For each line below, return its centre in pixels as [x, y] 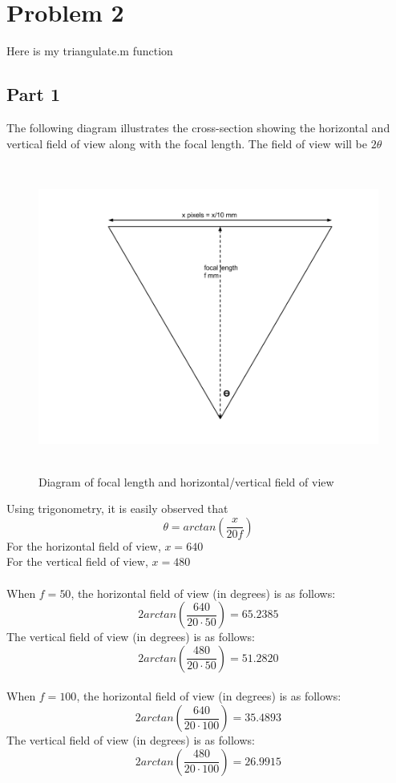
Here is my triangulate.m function [90, 51]
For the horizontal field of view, [84, 545]
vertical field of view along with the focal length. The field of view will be [187, 143]
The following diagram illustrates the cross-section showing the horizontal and [198, 127]
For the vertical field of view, [77, 561]
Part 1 [34, 94]
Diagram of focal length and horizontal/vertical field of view [186, 481]
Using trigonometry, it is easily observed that [117, 509]
